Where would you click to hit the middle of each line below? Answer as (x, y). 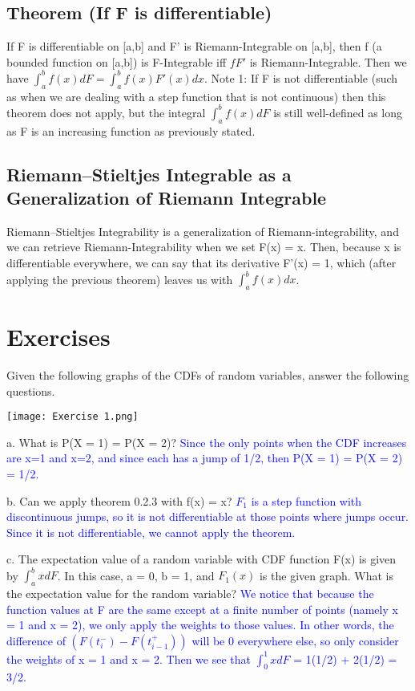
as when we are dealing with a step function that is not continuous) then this (196, 96)
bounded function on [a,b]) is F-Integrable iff (117, 61)
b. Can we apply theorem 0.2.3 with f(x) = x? (119, 500)
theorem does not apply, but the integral (106, 112)
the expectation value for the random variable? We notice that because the (190, 593)
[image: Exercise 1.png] (73, 417)
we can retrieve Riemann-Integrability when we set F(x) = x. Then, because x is (204, 247)
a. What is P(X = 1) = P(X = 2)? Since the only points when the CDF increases (207, 442)
